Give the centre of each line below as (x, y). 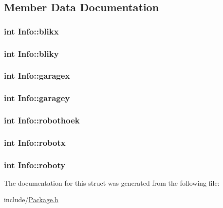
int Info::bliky (31, 53)
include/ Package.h (31, 199)
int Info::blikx (31, 31)
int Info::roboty (35, 165)
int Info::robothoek (42, 120)
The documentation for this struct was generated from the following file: (112, 183)
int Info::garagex (37, 76)
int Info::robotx (35, 142)
